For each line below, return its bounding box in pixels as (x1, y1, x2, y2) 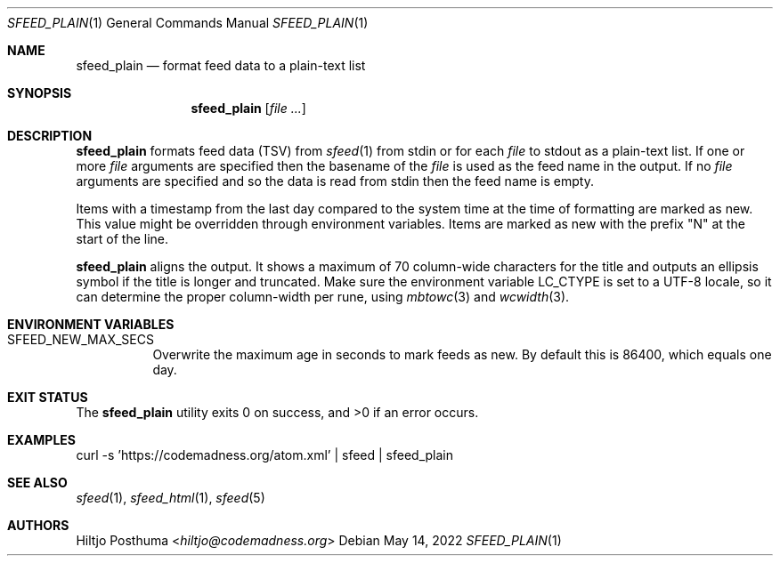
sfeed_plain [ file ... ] (191, 101, 306, 116)
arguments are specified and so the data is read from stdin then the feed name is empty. (76, 173, 594, 189)
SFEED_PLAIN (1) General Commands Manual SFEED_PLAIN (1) (7, 15, 369, 30)
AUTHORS (7, 518, 69, 533)
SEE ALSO (7, 475, 68, 490)
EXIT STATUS (7, 390, 88, 405)
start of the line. (76, 231, 169, 246)
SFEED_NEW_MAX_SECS (7, 332, 154, 347)
